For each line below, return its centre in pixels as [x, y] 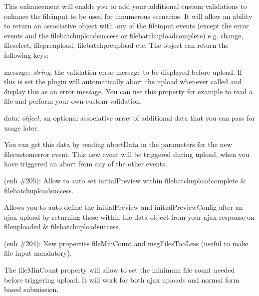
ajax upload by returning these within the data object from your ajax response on [129, 217]
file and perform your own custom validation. [73, 101]
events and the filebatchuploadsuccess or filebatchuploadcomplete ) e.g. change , [124, 35]
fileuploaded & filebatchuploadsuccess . [62, 226]
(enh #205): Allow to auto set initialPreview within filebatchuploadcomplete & [125, 180]
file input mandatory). [38, 253]
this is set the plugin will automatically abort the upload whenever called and [123, 81]
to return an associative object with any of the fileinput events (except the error [127, 26]
